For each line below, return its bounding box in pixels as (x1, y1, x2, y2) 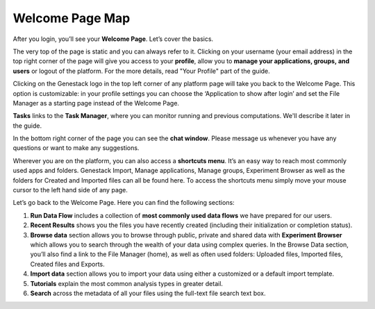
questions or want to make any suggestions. (12, 144, 140, 152)
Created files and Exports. (30, 260, 106, 268)
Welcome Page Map (12, 10, 131, 26)
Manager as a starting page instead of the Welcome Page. (12, 99, 180, 107)
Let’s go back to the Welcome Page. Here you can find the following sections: (12, 199, 235, 207)
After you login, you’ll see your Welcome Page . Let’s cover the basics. (12, 35, 214, 43)
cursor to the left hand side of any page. (12, 186, 128, 194)
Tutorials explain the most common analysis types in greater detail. (30, 279, 224, 287)
